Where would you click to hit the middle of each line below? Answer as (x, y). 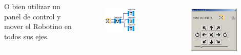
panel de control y (33, 16)
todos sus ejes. (27, 36)
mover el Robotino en (38, 26)
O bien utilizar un (32, 6)
